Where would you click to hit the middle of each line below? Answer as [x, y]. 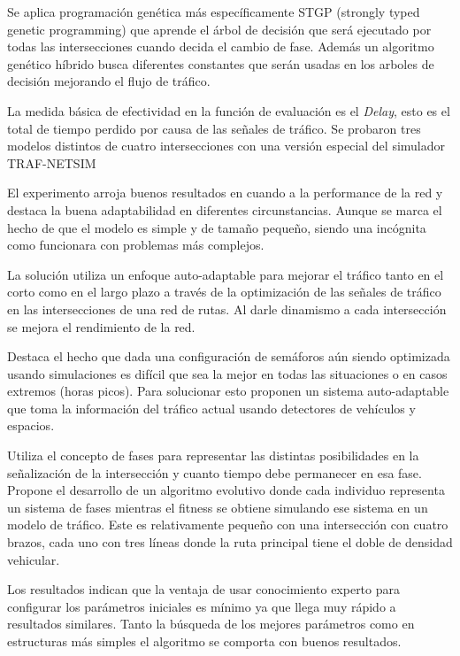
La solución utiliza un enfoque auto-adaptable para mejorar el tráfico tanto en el [226, 274]
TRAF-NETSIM [52, 162]
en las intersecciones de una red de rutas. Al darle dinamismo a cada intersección [227, 309]
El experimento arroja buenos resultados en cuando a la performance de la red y [225, 193]
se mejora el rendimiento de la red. [101, 326]
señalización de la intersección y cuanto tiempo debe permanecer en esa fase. [215, 472]
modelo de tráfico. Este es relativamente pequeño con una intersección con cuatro [228, 525]
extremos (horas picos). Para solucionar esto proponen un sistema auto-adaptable [228, 391]
